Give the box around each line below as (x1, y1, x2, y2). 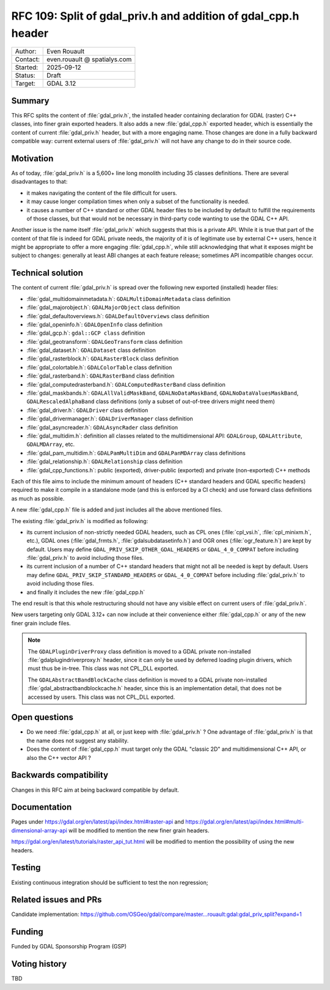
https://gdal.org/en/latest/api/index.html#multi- (185, 818, 304, 825)
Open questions (11, 712, 73, 723)
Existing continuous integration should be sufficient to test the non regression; (11, 879, 208, 886)
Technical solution (11, 268, 84, 278)
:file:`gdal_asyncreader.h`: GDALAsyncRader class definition (26, 423, 178, 431)
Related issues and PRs (11, 895, 102, 905)
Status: (15, 71, 36, 80)
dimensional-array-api (11, 827, 67, 834)
